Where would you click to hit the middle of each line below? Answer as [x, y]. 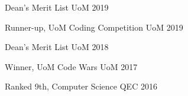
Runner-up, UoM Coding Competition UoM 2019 [94, 27]
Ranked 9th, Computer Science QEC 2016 [81, 86]
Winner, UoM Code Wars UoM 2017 [71, 66]
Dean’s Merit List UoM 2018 [57, 47]
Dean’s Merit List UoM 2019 [57, 7]
